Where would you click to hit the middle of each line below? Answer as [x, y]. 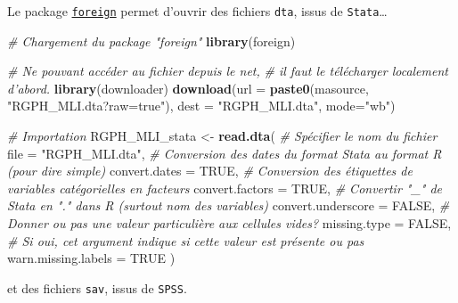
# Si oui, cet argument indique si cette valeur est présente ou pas [186, 240]
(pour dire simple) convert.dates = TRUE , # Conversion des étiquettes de [210, 171]
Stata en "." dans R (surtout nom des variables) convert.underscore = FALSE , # [229, 205]
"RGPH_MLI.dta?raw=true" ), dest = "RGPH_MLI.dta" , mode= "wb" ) [201, 106]
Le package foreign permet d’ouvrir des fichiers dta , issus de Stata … [197, 11]
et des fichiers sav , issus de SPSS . [97, 287]
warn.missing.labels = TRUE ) [91, 258]
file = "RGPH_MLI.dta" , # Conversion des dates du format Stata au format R [225, 153]
